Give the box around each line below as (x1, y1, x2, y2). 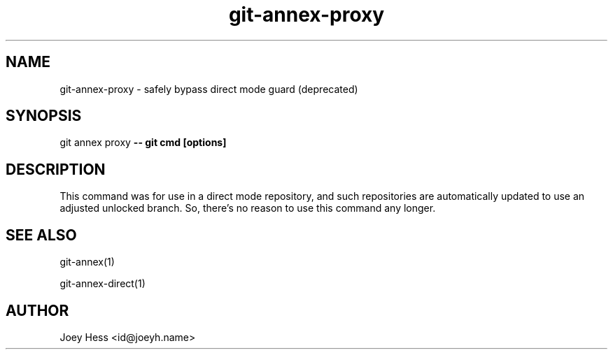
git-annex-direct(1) (59, 277, 146, 290)
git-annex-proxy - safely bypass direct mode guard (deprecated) (59, 82, 358, 95)
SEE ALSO (6, 226, 77, 244)
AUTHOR (6, 301, 69, 319)
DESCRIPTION (6, 160, 106, 178)
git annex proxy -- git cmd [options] (59, 136, 227, 149)
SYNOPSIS (6, 107, 82, 125)
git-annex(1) (59, 256, 115, 268)
